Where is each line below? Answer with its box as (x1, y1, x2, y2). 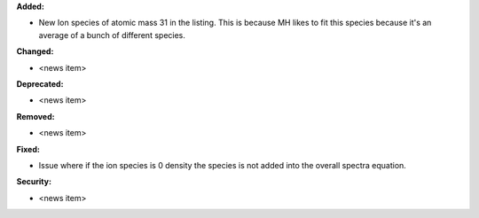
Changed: (16, 46, 54, 57)
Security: (16, 176, 52, 187)
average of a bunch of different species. (38, 29, 186, 40)
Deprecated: (16, 78, 64, 89)
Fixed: (16, 144, 40, 154)
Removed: (16, 111, 55, 121)
